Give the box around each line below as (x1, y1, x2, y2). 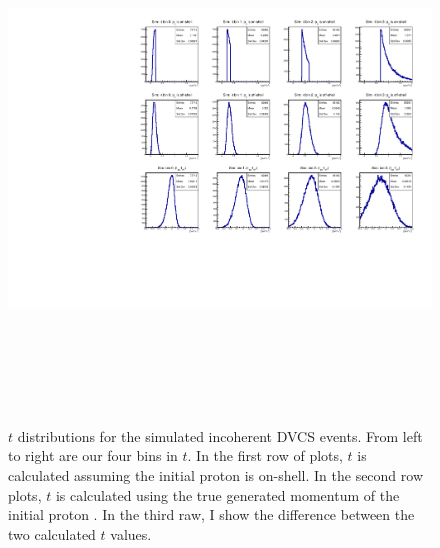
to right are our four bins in (8, 445, 178, 466)
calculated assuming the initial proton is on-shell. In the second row (8, 464, 424, 485)
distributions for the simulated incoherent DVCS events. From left (17, 425, 423, 446)
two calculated (8, 523, 96, 544)
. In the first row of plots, (187, 445, 343, 466)
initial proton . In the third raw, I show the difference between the (8, 504, 415, 525)
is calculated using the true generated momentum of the (55, 484, 400, 505)
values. (110, 523, 152, 544)
